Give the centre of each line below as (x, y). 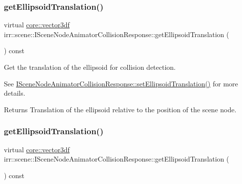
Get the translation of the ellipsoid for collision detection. (90, 67)
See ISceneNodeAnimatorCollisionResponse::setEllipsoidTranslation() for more (121, 83)
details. (15, 93)
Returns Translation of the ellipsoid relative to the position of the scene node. (120, 109)
